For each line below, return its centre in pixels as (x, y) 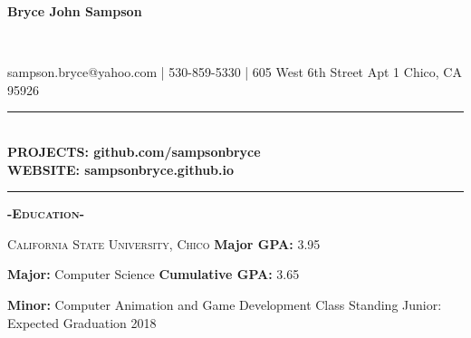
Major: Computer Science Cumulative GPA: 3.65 (154, 274)
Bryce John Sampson (75, 11)
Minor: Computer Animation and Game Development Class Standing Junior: (225, 304)
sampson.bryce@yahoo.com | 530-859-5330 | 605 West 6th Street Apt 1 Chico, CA (235, 72)
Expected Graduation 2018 (82, 322)
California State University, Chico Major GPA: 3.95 (164, 243)
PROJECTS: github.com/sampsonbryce (134, 151)
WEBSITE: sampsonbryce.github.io (121, 169)
